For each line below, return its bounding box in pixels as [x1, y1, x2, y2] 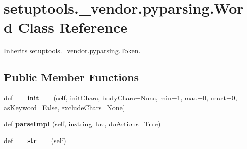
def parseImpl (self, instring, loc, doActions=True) [4, 119, 161, 129]
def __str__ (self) [4, 135, 66, 145]
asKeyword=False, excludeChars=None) [4, 102, 125, 112]
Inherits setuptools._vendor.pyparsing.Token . [4, 46, 141, 56]
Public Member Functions [4, 70, 139, 85]
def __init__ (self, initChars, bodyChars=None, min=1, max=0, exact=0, [4, 93, 237, 103]
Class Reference [18, 17, 128, 37]
